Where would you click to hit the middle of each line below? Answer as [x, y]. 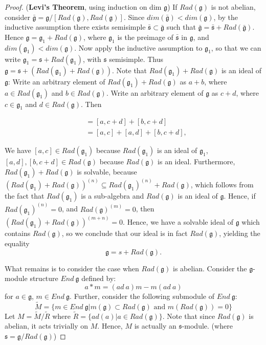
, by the [226, 17]
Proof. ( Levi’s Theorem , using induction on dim [83, 7]
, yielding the [240, 233]
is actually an [155, 326]
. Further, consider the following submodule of [142, 296]
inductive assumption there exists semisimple [75, 27]
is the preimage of [145, 37]
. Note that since [189, 316]
